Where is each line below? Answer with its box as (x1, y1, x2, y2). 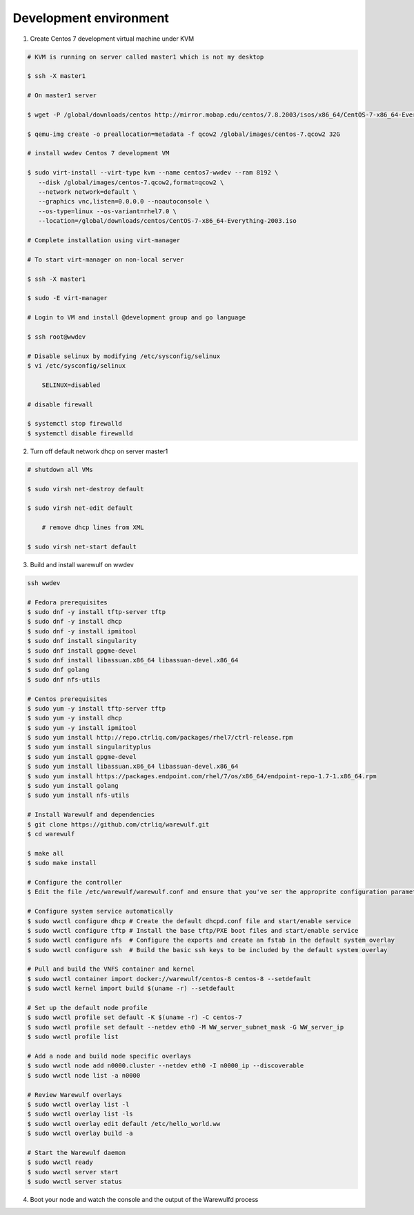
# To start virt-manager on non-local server (27, 255, 184, 264)
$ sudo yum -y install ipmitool (27, 724, 137, 731)
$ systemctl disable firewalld (27, 429, 134, 437)
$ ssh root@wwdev (27, 333, 86, 341)
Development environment (12, 10, 169, 26)
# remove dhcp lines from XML (41, 524, 144, 531)
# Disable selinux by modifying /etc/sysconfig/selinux (27, 352, 221, 360)
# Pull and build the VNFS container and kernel (27, 965, 195, 973)
